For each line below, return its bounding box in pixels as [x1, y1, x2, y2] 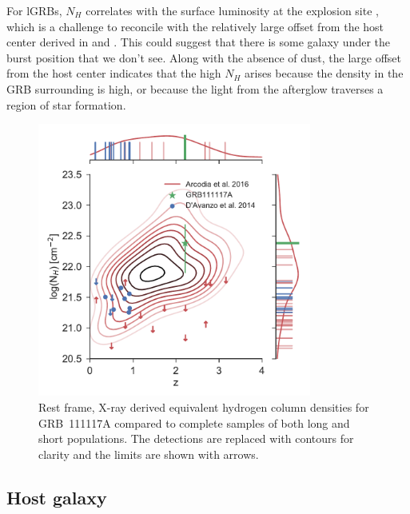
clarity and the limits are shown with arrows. [38, 445, 259, 462]
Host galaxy [6, 484, 107, 509]
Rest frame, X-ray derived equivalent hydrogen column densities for [38, 398, 369, 415]
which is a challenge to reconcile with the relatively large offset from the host [6, 18, 384, 34]
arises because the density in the [245, 65, 404, 82]
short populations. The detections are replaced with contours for [38, 430, 354, 447]
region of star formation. [6, 96, 126, 113]
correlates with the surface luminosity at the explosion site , [86, 2, 379, 18]
